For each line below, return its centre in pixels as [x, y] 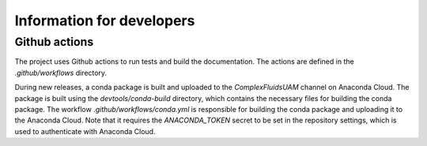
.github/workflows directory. [60, 73]
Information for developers [105, 21]
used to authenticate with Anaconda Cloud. [85, 131]
